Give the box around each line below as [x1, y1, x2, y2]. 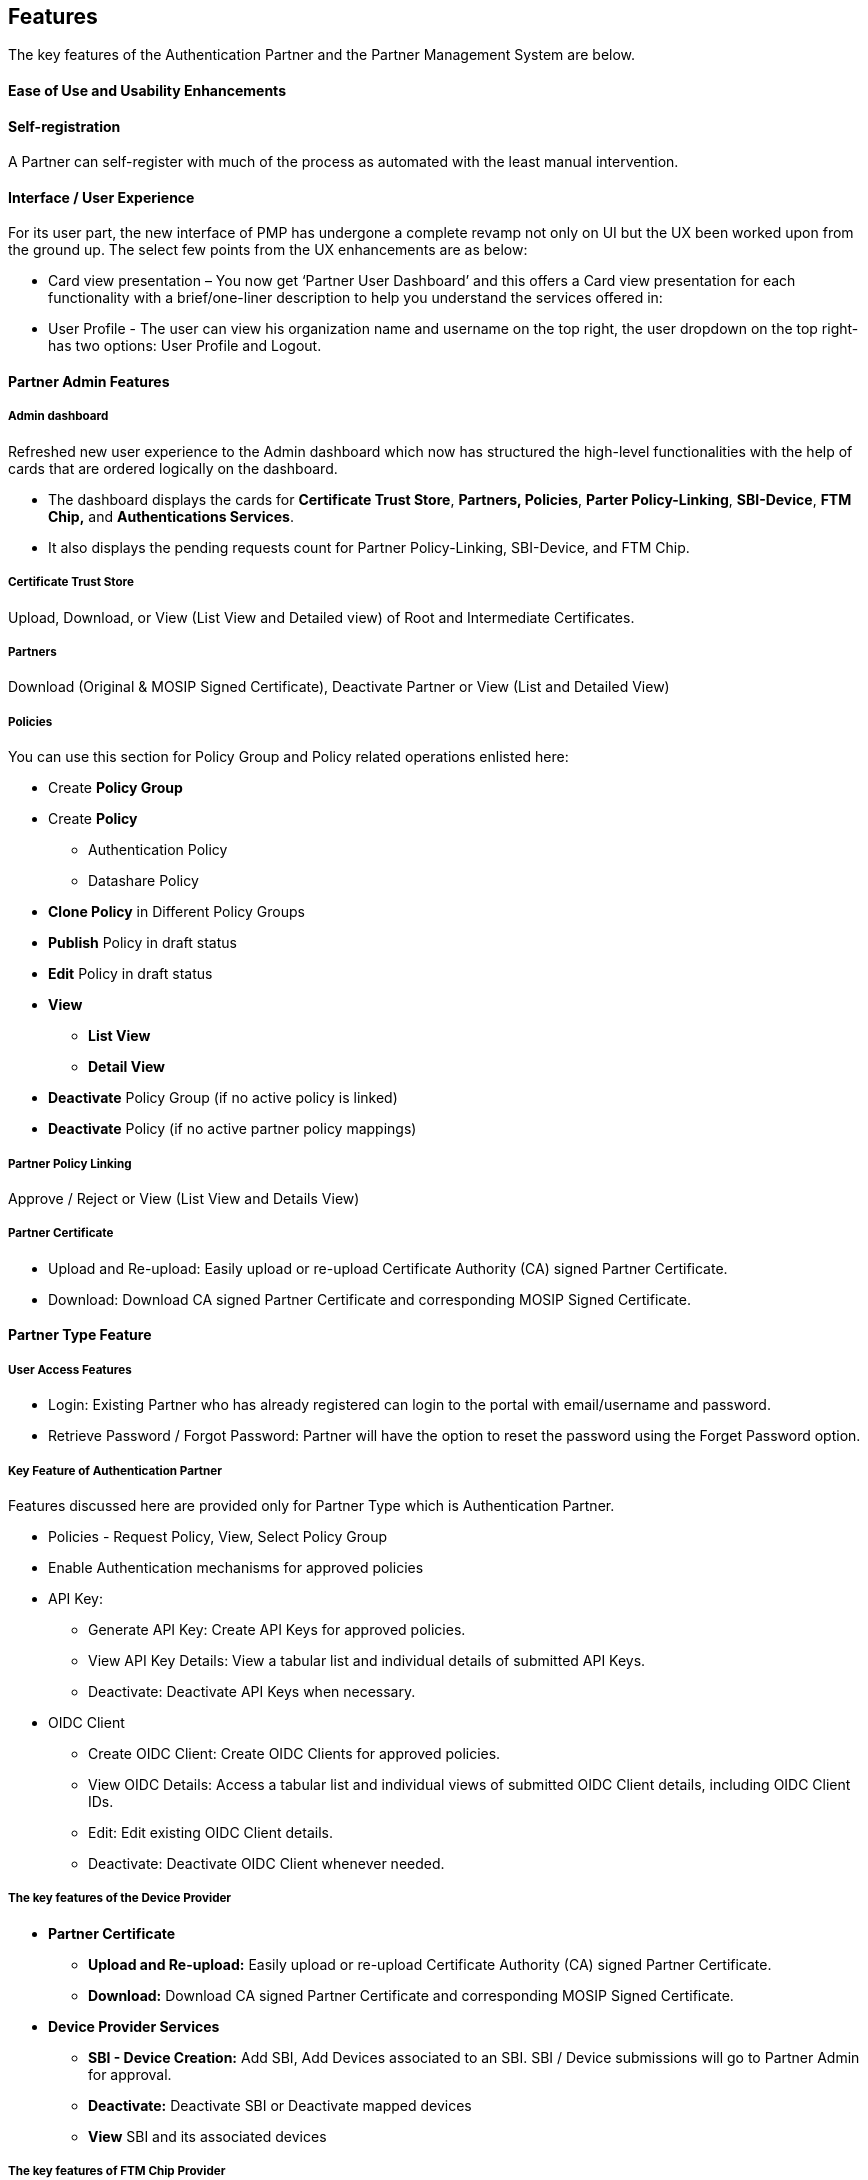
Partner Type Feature [8, 1326, 152, 1344]
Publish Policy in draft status [48, 934, 237, 952]
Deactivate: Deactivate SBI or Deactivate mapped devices [88, 2096, 472, 2114]
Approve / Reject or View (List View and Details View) [8, 1189, 360, 1207]
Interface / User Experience [8, 188, 195, 206]
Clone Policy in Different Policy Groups [48, 903, 305, 921]
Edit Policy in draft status [48, 965, 213, 983]
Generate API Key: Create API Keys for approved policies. [88, 1620, 466, 1638]
